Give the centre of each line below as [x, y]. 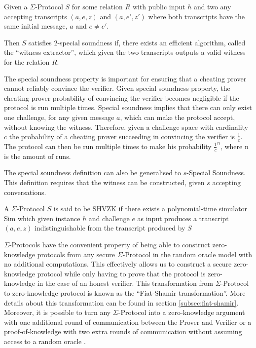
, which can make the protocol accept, [178, 117]
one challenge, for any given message [59, 117]
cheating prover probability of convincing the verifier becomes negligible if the [122, 97]
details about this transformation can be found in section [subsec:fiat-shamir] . [121, 302]
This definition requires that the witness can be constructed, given [104, 182]
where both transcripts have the [197, 16]
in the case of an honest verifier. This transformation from [125, 283]
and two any [212, 6]
